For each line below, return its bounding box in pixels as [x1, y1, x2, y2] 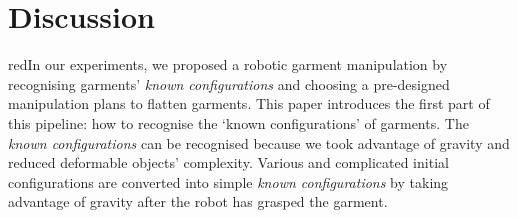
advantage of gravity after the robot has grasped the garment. [8, 191, 388, 212]
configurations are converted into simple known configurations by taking [8, 171, 449, 192]
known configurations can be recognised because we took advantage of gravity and [8, 132, 510, 153]
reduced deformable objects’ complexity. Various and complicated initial [8, 152, 449, 173]
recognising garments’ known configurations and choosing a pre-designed [8, 73, 450, 94]
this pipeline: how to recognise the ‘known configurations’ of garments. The [8, 112, 469, 133]
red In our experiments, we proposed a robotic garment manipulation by [8, 54, 448, 75]
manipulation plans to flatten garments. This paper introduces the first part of [8, 93, 490, 114]
